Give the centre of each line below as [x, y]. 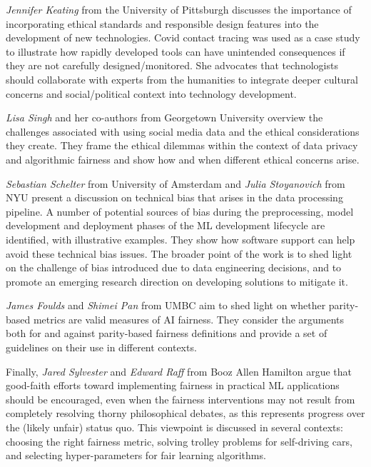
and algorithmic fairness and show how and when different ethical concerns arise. [183, 159]
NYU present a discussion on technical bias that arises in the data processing [174, 197]
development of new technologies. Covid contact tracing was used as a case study [183, 37]
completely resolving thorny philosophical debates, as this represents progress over [185, 413]
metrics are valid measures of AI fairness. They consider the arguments [189, 319]
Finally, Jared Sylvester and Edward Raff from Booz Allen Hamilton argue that [179, 371]
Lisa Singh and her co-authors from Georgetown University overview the [164, 117]
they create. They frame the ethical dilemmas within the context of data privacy [182, 145]
